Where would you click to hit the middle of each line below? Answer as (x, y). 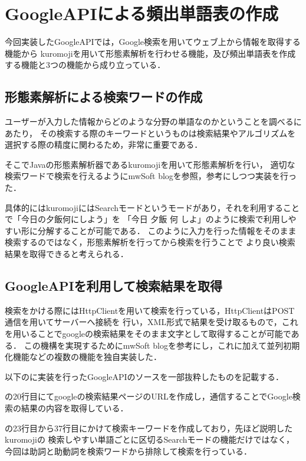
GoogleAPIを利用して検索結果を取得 (113, 286)
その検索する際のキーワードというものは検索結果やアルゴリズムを (168, 133)
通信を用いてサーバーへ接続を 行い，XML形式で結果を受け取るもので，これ (152, 322)
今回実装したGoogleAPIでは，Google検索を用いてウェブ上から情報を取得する (153, 42)
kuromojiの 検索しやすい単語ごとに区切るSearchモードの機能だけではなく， (150, 439)
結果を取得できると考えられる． (67, 254)
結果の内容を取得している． (75, 408)
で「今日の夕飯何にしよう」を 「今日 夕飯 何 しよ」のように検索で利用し (147, 219)
